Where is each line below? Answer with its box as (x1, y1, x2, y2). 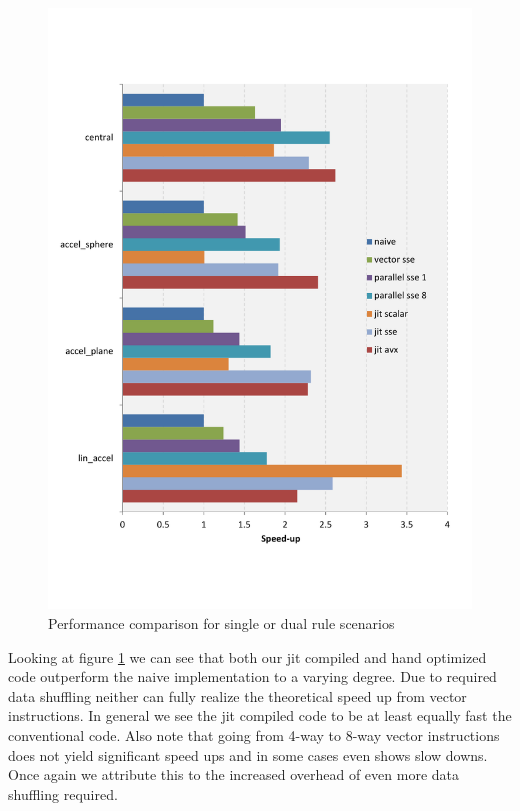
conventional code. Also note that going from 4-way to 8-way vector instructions (8, 724, 500, 745)
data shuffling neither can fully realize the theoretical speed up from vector (8, 685, 467, 706)
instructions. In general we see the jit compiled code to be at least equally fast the (8, 705, 512, 726)
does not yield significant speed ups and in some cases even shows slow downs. (8, 744, 488, 765)
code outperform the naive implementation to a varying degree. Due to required (8, 666, 497, 687)
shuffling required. (8, 783, 118, 804)
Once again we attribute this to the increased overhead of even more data (8, 764, 459, 785)
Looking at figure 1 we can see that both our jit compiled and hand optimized (8, 646, 487, 667)
